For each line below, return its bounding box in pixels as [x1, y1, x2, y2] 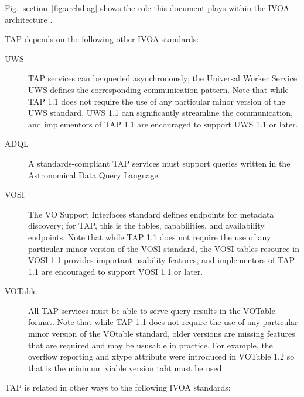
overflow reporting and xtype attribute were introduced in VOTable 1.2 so [28, 350, 295, 363]
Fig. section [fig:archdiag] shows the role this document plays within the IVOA [5, 2, 290, 13]
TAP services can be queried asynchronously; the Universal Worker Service [28, 72, 297, 84]
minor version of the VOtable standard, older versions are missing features [28, 327, 295, 340]
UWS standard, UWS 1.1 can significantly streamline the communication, [28, 106, 293, 119]
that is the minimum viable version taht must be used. [28, 361, 224, 374]
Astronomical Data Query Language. [28, 168, 160, 181]
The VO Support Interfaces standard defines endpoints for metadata [28, 208, 274, 220]
